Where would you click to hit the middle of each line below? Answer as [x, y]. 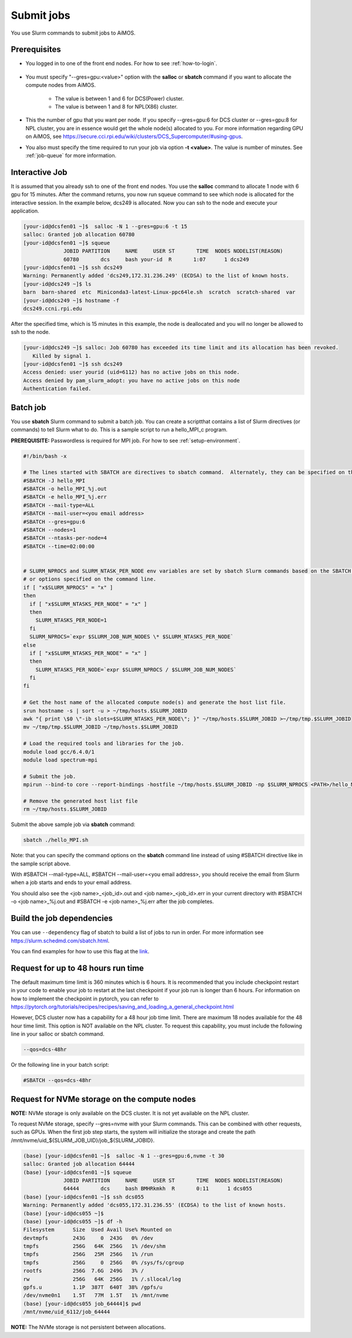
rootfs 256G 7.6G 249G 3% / [84, 1271]
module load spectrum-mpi [60, 760]
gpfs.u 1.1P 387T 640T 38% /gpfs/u [93, 1288]
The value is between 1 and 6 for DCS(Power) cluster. [119, 98]
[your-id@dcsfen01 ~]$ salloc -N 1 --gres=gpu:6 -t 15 [105, 227]
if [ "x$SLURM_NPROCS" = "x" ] [68, 587]
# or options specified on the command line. [90, 579]
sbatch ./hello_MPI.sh [56, 840]
